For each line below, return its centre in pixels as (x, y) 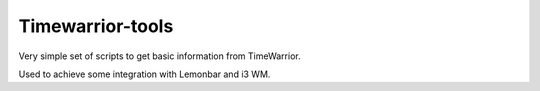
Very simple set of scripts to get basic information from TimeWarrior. (159, 56)
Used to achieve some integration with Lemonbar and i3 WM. (144, 74)
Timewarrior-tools (96, 26)
